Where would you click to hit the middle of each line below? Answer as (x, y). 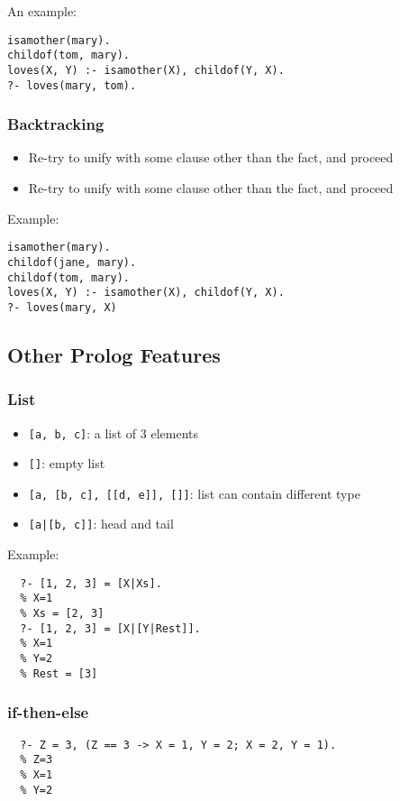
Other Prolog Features (114, 354)
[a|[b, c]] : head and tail (101, 524)
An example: (42, 11)
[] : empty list (67, 463)
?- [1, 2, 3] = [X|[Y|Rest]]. (110, 628)
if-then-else (48, 712)
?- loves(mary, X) (62, 307)
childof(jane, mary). (72, 262)
